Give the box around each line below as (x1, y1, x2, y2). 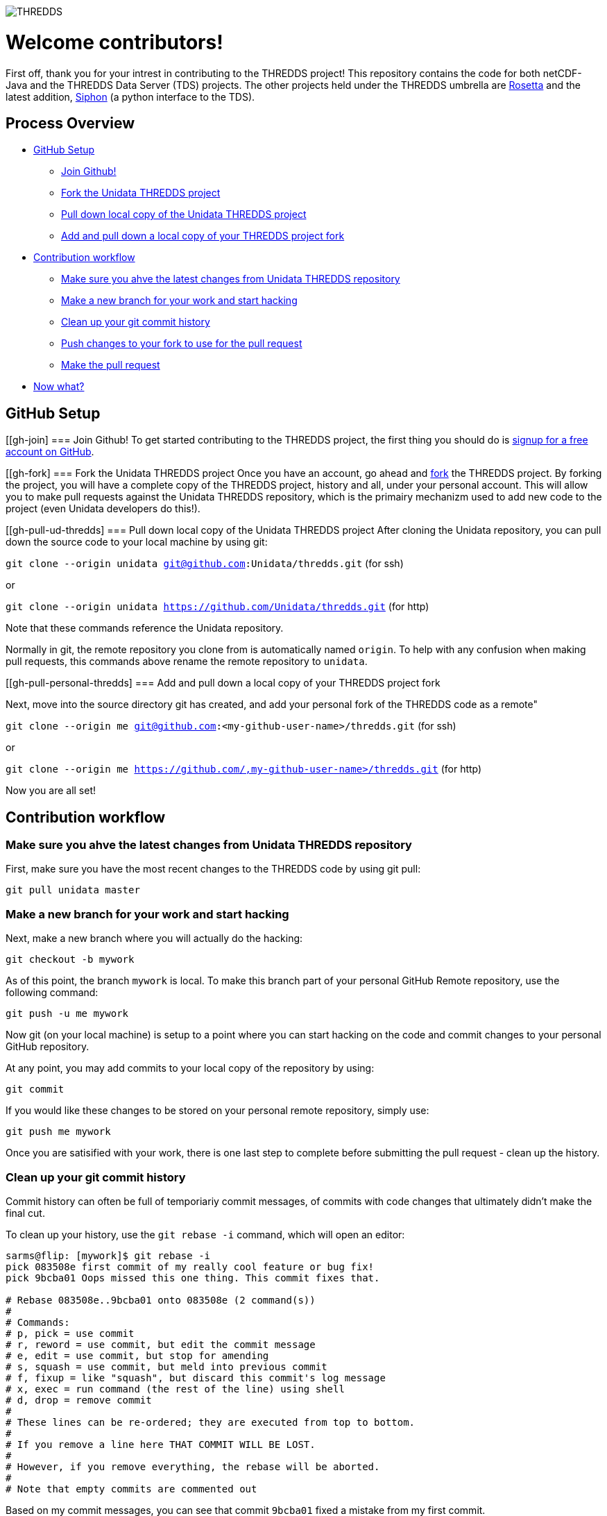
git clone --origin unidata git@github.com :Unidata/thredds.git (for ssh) (6, 557, 404, 570)
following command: (6, 986, 99, 999)
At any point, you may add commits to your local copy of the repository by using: (6, 1062, 375, 1075)
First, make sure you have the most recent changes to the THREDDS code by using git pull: (6, 863, 421, 875)
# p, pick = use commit (6, 1327, 135, 1339)
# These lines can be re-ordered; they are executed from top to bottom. (6, 1416, 416, 1428)
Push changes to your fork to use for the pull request (61, 337, 302, 350)
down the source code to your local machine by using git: (6, 536, 268, 548)
